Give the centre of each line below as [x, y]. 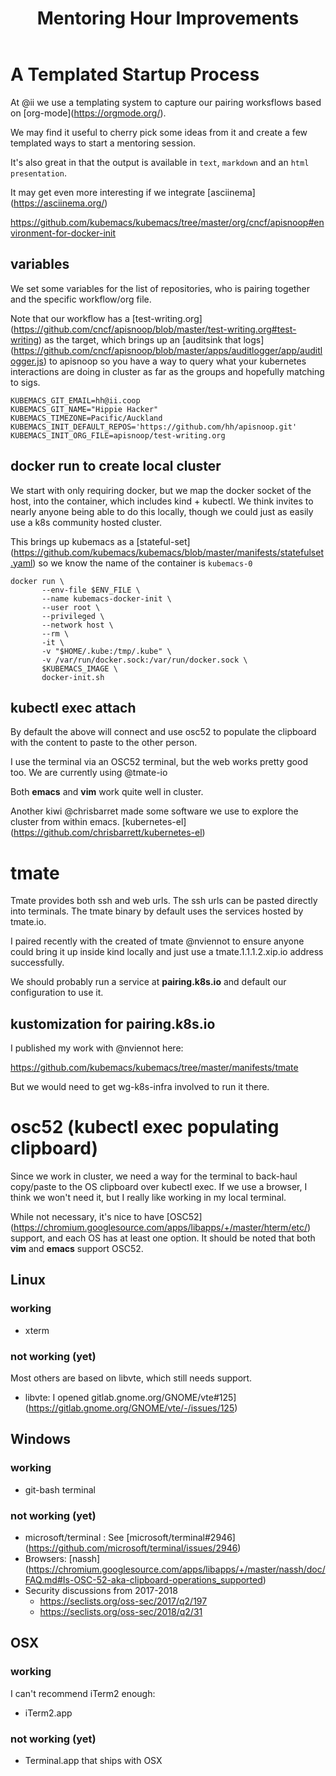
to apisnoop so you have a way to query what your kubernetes [177, 361]
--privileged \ [73, 616]
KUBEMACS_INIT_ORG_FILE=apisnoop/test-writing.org [118, 435]
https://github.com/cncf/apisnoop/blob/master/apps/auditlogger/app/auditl [168, 350]
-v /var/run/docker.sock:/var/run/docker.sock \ [144, 660]
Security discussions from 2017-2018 [101, 1591]
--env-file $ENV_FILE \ [91, 590]
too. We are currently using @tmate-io [89, 773]
